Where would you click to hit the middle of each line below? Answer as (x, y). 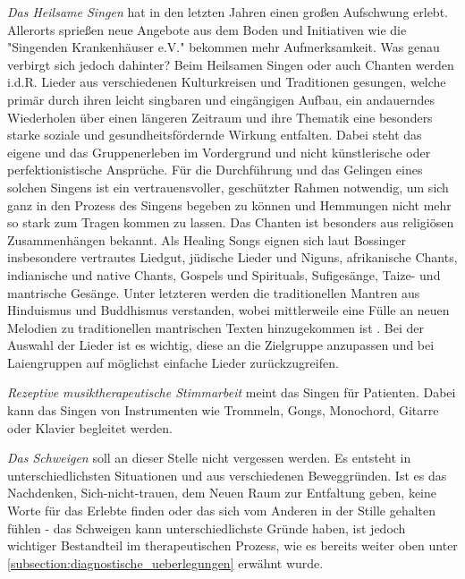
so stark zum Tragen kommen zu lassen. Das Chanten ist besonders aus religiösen (231, 222)
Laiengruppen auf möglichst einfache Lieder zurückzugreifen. (173, 362)
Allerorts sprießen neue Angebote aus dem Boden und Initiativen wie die (207, 29)
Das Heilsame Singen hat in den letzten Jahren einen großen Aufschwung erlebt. (228, 12)
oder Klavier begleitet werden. (90, 427)
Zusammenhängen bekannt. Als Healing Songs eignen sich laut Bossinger (207, 239)
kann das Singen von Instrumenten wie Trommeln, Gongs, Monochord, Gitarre (223, 410)
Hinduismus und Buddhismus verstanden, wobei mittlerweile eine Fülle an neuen (228, 310)
